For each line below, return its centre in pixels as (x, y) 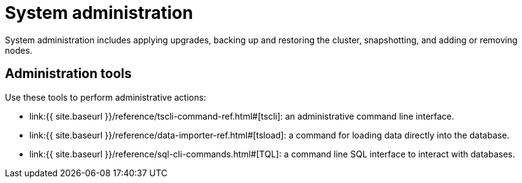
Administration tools (68, 74)
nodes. (19, 50)
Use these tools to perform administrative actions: (106, 97)
